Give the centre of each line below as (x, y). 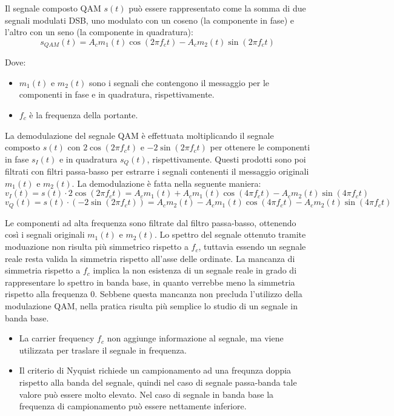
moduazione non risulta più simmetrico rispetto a (97, 247)
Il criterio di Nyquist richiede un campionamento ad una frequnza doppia (155, 370)
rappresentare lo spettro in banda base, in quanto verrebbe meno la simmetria (150, 282)
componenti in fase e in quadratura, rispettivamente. (117, 94)
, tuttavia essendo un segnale (252, 247)
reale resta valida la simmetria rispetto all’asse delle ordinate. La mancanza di (150, 258)
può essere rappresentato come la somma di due (217, 8)
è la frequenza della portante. (84, 115)
